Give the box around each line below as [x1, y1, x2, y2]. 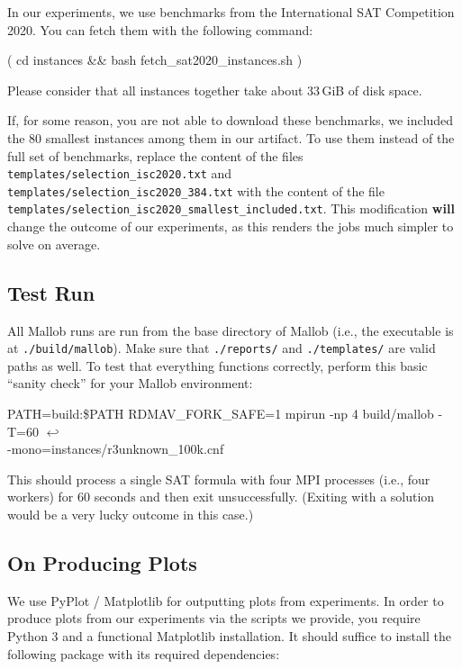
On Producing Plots [7, 548, 197, 576]
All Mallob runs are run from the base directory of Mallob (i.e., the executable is [7, 321, 454, 339]
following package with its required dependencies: [7, 644, 280, 663]
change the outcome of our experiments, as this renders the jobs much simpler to [7, 217, 454, 236]
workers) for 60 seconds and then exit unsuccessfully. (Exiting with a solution [7, 487, 435, 506]
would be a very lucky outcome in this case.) [7, 504, 254, 523]
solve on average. [7, 234, 101, 253]
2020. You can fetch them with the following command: [7, 20, 313, 39]
